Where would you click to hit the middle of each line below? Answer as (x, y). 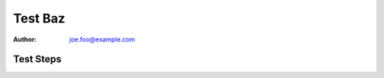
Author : (25, 39)
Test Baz (39, 18)
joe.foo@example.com (102, 39)
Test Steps (37, 59)
